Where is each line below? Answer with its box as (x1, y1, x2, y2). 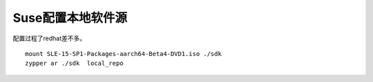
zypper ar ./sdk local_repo (25, 59, 124, 68)
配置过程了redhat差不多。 (12, 34, 86, 42)
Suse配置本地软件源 (12, 10, 128, 25)
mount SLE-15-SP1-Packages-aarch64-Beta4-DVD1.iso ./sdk (25, 50, 222, 57)
